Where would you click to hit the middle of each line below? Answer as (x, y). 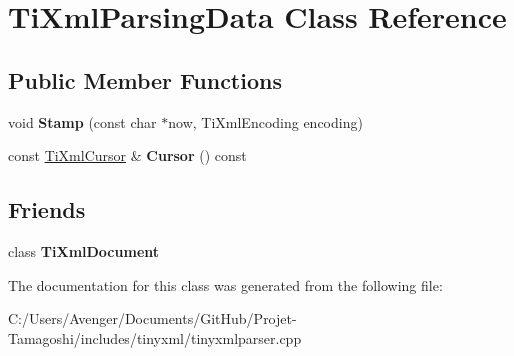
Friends (47, 209)
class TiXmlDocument (84, 250)
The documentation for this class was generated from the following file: (225, 284)
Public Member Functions (145, 79)
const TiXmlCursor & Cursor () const (127, 155)
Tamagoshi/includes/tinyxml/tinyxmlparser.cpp (155, 337)
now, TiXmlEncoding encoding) (265, 121)
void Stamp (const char (82, 121)
